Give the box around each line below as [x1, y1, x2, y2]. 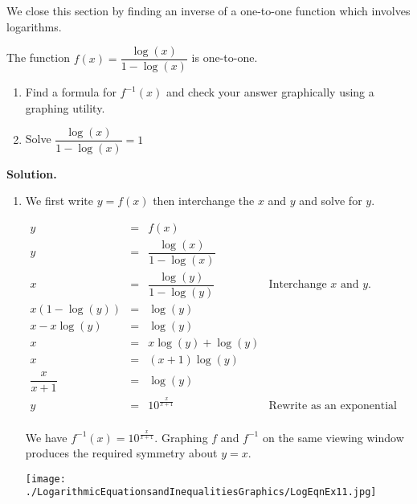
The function [6, 49, 70, 66]
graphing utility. [25, 99, 105, 116]
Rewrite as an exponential [268, 400, 397, 412]
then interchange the [153, 192, 255, 209]
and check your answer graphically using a [166, 84, 374, 100]
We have [25, 428, 67, 445]
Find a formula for [25, 84, 117, 100]
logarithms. [6, 18, 62, 35]
